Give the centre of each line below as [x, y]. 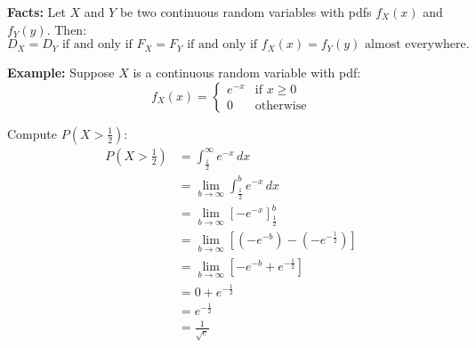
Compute [32, 133]
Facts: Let [36, 12]
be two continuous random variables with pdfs [246, 12]
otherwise [281, 106]
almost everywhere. [417, 45]
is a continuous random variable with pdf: [247, 73]
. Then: [67, 29]
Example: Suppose [61, 73]
